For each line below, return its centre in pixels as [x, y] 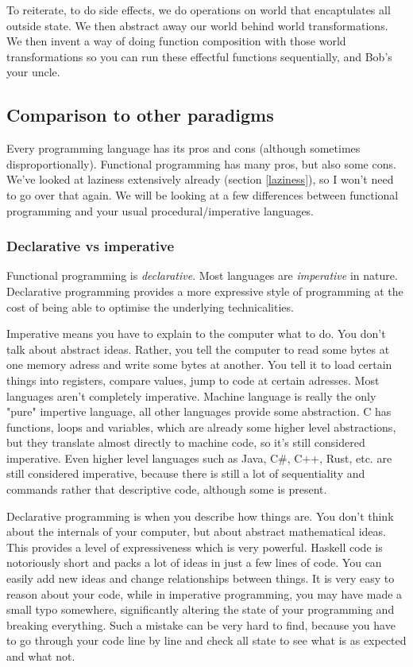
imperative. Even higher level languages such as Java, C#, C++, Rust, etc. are [199, 458]
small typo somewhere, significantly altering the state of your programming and [201, 609]
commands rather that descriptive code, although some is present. [167, 489]
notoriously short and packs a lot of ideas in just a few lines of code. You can [194, 562]
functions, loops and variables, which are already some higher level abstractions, [201, 427]
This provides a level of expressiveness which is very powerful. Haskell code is [195, 547]
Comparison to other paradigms [140, 115]
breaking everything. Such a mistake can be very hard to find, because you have [201, 624]
